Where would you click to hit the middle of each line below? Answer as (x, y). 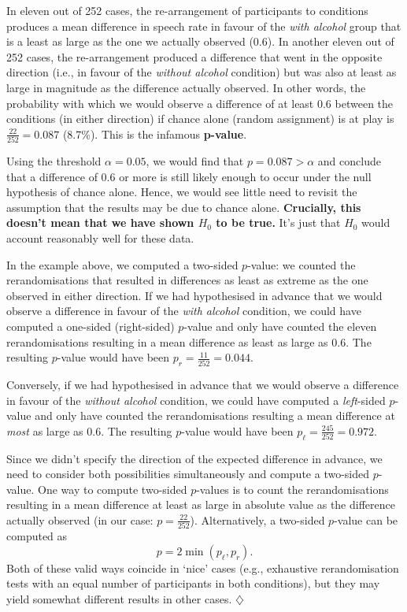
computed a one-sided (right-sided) (91, 326)
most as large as (45, 430)
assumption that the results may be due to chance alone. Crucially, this (184, 207)
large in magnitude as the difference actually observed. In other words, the (186, 87)
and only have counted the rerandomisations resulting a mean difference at (215, 415)
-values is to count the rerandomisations (292, 489)
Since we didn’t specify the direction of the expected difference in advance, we (194, 458)
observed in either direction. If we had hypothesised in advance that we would (194, 295)
